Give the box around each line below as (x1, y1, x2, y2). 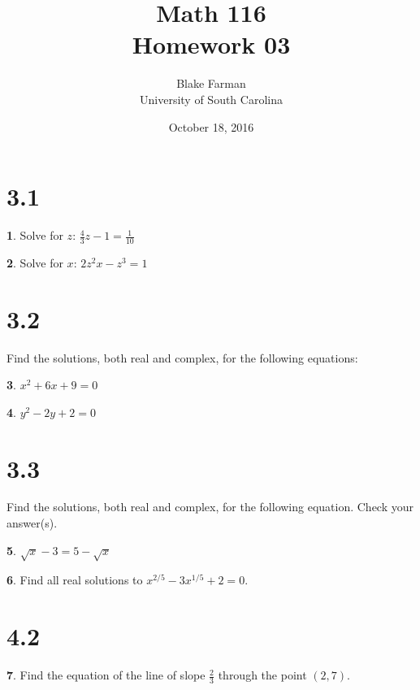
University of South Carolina (140, 90, 283, 107)
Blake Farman (176, 75, 246, 92)
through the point (218, 666, 307, 683)
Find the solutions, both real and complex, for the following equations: (6, 349, 358, 366)
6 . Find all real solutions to (6, 571, 143, 588)
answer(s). (6, 514, 58, 532)
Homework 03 (132, 28, 291, 61)
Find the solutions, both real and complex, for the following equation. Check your (6, 498, 414, 515)
